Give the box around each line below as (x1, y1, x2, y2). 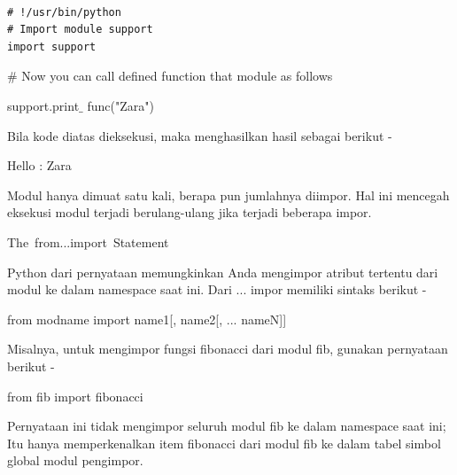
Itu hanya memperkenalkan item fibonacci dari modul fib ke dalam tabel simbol (7, 433, 441, 452)
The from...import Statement (7, 232, 169, 251)
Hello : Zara (7, 156, 72, 175)
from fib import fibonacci (7, 386, 143, 405)
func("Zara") (87, 96, 154, 114)
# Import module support (7, 23, 153, 36)
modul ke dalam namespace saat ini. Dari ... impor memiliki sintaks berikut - (7, 280, 427, 299)
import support (7, 40, 97, 53)
